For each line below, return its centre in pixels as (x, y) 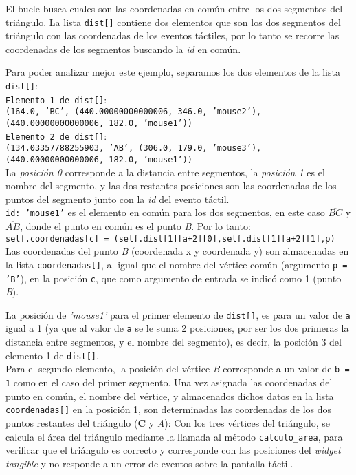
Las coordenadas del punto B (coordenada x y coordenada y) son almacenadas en (177, 251)
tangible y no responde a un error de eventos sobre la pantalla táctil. (149, 463)
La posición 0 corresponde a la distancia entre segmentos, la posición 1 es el (165, 172)
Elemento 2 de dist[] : (56, 135)
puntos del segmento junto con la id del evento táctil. (118, 199)
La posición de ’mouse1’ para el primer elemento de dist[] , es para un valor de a (178, 314)
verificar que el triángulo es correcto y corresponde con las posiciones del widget (173, 450)
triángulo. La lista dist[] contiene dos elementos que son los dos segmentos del (173, 22)
